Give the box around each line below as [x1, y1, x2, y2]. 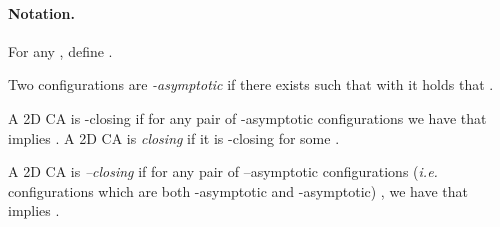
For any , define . [8, 40, 113, 61]
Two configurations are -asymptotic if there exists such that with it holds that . [8, 74, 494, 95]
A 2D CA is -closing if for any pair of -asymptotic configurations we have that [8, 107, 487, 128]
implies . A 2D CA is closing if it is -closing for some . [8, 127, 340, 148]
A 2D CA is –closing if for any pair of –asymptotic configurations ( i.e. [8, 161, 438, 182]
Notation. [8, 2, 75, 23]
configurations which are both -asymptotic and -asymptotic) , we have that [8, 180, 468, 201]
